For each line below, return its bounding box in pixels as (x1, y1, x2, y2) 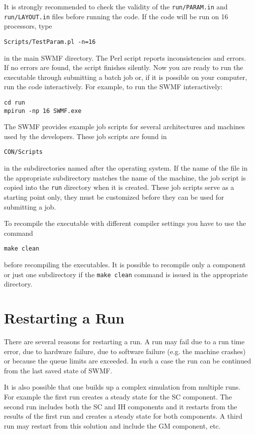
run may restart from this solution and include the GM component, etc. (4, 420, 221, 431)
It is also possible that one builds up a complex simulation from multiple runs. (4, 382, 241, 392)
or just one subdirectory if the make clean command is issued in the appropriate (4, 269, 248, 279)
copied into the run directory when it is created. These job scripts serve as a (4, 182, 234, 192)
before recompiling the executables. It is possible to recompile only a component (4, 259, 246, 269)
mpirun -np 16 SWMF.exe (4, 107, 82, 114)
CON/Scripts (4, 148, 43, 156)
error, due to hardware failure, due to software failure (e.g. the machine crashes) (4, 346, 246, 356)
